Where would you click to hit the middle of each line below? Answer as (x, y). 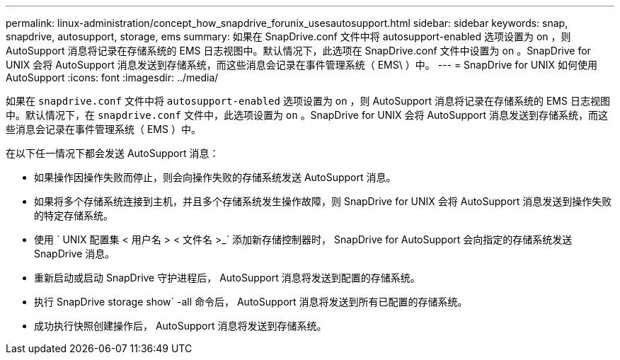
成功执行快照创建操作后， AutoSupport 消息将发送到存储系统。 (180, 326)
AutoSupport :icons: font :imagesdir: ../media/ (112, 77)
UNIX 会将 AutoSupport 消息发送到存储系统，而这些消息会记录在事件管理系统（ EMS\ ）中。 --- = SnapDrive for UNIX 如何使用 (302, 65)
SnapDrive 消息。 (75, 254)
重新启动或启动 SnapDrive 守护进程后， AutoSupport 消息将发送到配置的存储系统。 (227, 278)
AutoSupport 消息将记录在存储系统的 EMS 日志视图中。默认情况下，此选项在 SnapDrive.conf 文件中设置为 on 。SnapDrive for (298, 51)
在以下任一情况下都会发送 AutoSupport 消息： (113, 153)
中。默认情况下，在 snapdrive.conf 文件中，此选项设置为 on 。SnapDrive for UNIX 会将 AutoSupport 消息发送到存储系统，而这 (307, 115)
